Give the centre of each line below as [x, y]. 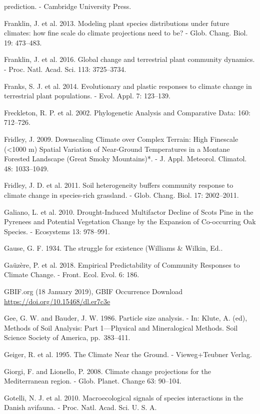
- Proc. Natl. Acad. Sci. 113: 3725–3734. [65, 69]
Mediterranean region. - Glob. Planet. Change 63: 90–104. [93, 381]
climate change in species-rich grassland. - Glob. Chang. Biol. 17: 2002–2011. [121, 195]
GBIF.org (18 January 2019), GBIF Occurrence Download [93, 291]
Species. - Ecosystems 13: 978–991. [57, 231]
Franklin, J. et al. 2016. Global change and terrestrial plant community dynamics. [129, 59]
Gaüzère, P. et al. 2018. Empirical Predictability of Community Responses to [122, 264]
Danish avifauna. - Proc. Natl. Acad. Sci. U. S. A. [80, 407]
